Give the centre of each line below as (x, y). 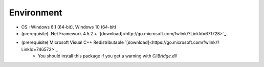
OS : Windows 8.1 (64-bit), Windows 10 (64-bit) (69, 27)
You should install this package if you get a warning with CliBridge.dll (107, 56)
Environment (36, 13)
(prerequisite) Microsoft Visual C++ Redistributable (73, 42)
